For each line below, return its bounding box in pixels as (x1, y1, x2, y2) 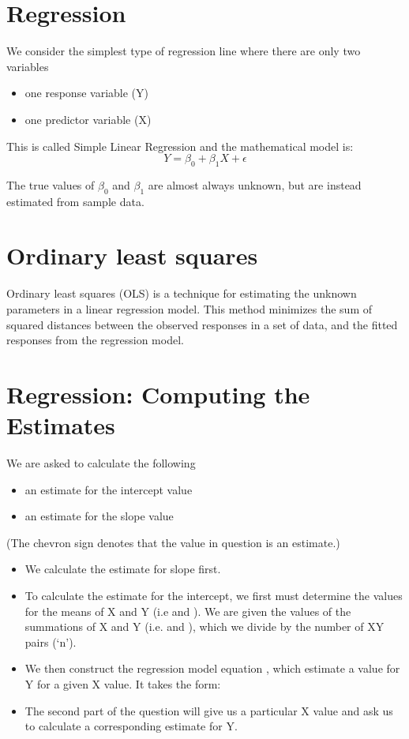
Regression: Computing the (6, 377, 310, 410)
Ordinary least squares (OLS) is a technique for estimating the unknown (6, 285, 357, 302)
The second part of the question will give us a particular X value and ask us (24, 702, 393, 718)
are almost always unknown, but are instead (148, 176, 362, 193)
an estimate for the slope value (24, 508, 174, 524)
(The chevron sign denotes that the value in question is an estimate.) (6, 534, 340, 550)
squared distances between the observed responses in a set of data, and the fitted (6, 316, 398, 332)
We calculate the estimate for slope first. (24, 561, 221, 577)
